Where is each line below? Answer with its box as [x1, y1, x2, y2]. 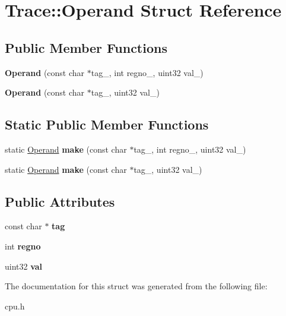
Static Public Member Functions [5, 115, 209, 134]
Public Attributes [5, 192, 115, 210]
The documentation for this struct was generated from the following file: [5, 280, 268, 292]
